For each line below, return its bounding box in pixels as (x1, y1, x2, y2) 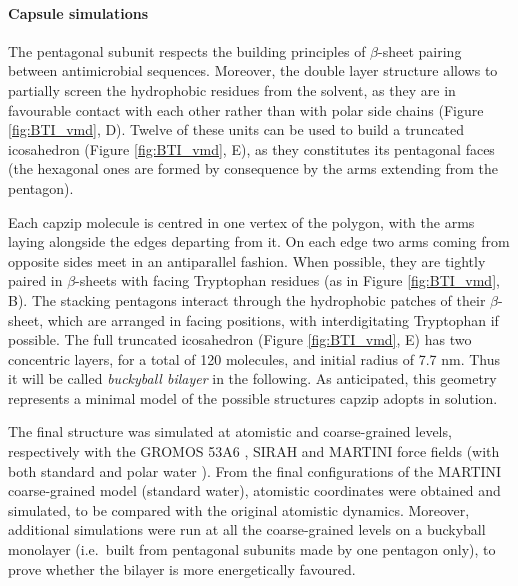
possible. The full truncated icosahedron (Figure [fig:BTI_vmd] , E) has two (8, 329, 472, 350)
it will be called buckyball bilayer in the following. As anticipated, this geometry (8, 368, 497, 389)
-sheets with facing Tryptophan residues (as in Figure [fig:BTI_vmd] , (75, 270, 500, 291)
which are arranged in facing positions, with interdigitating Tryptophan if (47, 309, 499, 330)
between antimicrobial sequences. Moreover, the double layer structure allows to (8, 60, 498, 81)
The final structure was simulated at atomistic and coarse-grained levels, (8, 421, 452, 442)
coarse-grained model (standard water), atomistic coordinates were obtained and (8, 480, 501, 501)
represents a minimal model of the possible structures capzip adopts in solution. (8, 387, 498, 408)
